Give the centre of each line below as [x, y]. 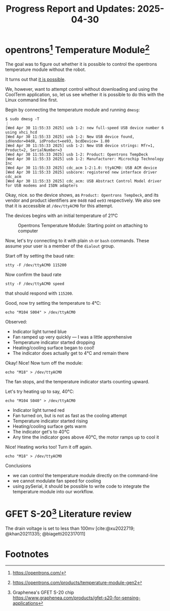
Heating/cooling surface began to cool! [53, 348]
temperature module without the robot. [46, 69]
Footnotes [27, 554]
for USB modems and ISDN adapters [42, 186]
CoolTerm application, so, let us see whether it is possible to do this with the [85, 95]
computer [28, 231]
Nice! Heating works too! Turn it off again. [49, 447]
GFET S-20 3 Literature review [69, 513]
